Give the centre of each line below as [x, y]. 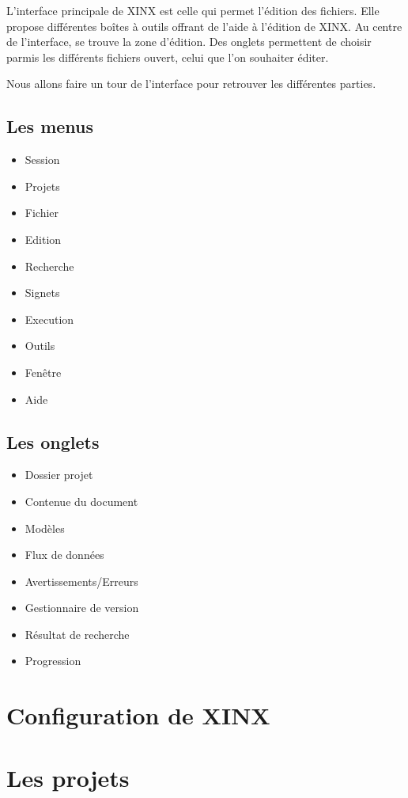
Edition [43, 239]
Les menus [50, 126]
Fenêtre [43, 372]
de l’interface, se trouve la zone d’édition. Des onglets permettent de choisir [189, 42]
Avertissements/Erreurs [81, 581]
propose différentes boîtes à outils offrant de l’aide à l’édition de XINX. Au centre [204, 26]
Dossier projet [59, 475]
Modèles [45, 528]
